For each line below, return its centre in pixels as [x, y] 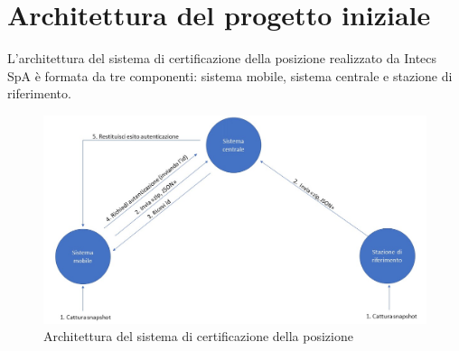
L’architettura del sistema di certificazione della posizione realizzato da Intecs [222, 58]
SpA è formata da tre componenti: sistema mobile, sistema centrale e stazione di [230, 75]
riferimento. [39, 93]
